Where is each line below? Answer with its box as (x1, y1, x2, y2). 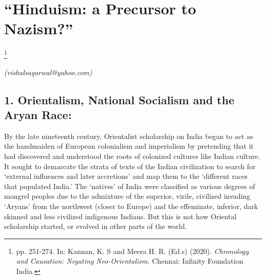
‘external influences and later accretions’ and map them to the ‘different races (4, 171, 248, 181)
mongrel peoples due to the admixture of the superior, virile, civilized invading (4, 191, 251, 201)
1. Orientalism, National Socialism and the (4, 91, 234, 107)
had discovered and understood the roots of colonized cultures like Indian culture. (4, 150, 260, 161)
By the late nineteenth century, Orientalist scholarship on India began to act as (4, 130, 253, 141)
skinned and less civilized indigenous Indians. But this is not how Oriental (4, 211, 237, 221)
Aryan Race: (4, 106, 72, 122)
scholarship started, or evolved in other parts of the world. (4, 221, 187, 231)
